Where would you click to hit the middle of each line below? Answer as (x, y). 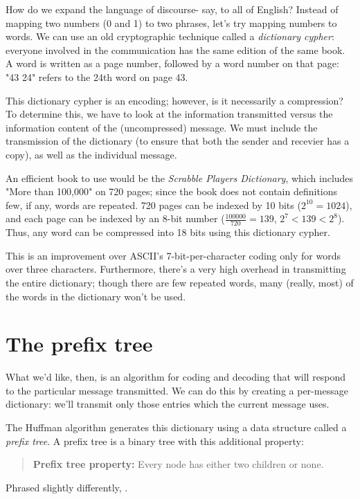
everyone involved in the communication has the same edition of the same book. (175, 49)
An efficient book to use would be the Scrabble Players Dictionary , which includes (180, 178)
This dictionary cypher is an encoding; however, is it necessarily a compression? (174, 100)
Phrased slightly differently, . (67, 487)
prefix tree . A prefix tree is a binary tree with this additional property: (155, 441)
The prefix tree (79, 344)
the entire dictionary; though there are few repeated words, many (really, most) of (180, 282)
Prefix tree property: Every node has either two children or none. (178, 464)
